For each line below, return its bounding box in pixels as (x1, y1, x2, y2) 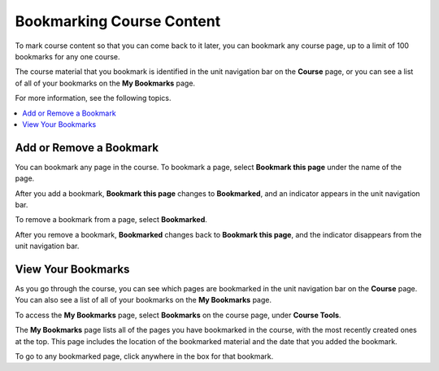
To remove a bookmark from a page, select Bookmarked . (15, 215, 207, 225)
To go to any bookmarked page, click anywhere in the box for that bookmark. (15, 351, 274, 361)
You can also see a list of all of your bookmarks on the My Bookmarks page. (15, 295, 272, 305)
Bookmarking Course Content (15, 12, 221, 30)
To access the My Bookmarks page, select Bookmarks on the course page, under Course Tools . (15, 310, 341, 320)
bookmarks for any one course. (15, 51, 121, 61)
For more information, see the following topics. (15, 94, 172, 103)
